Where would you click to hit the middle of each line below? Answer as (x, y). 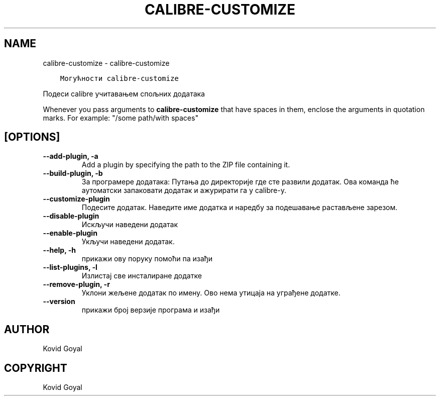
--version (59, 302)
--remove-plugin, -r (76, 284)
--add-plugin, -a (71, 156)
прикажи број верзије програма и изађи (151, 310)
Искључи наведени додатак (130, 225)
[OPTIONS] (32, 137)
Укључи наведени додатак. (128, 242)
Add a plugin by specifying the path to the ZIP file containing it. (186, 165)
